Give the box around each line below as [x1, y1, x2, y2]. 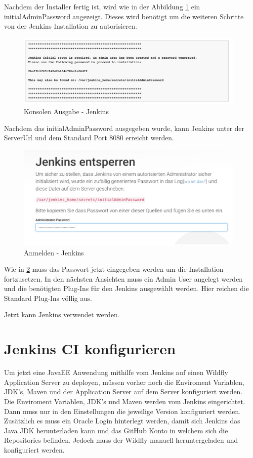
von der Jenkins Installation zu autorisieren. [4, 21, 137, 31]
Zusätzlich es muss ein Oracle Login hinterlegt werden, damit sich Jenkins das [4, 416, 240, 426]
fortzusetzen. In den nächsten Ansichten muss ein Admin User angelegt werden [4, 273, 243, 284]
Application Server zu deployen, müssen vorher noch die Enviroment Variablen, [4, 376, 244, 387]
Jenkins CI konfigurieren [4, 338, 176, 359]
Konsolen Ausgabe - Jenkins [24, 106, 109, 116]
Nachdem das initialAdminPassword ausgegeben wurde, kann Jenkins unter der [4, 123, 245, 133]
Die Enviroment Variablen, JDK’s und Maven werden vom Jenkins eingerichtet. [4, 396, 245, 406]
